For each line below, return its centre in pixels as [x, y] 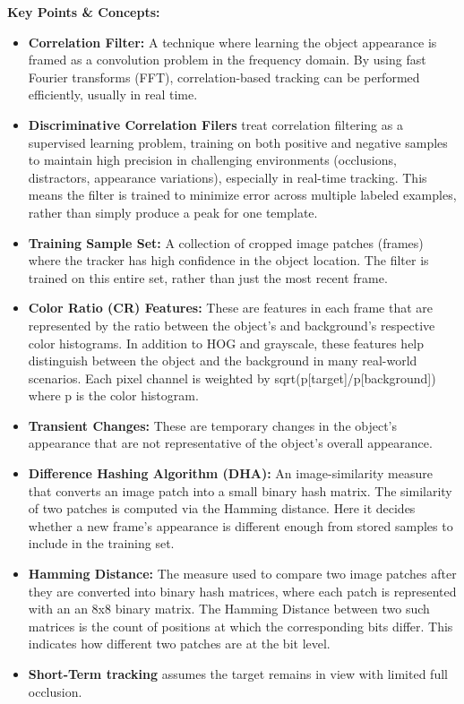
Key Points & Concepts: [84, 12]
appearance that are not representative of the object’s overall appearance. [230, 443]
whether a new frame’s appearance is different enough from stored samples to [241, 525]
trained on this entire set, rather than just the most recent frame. [208, 277]
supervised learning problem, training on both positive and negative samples [238, 142]
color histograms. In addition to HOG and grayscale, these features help [226, 343]
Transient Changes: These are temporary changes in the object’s [213, 425]
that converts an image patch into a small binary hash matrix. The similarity [240, 490]
